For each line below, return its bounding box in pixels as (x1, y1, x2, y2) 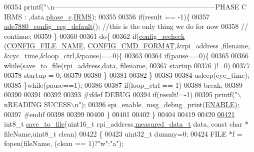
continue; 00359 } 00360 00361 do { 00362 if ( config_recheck (4, 30, 185, 41)
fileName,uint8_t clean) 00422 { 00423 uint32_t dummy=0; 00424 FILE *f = (4, 128, 242, 139)
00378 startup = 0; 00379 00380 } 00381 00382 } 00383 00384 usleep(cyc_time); (4, 70, 249, 80)
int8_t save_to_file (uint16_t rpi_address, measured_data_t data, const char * (4, 119, 248, 129)
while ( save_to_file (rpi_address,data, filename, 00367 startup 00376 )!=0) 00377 (4, 60, 250, 70)
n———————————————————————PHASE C (50, 1, 247, 11)
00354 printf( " (4, 1, 46, 11)
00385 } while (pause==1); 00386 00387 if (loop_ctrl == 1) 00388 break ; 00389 (4, 79, 243, 90)
